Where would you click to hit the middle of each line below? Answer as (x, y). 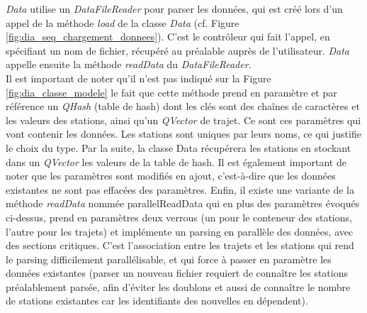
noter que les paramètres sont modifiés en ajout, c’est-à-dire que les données (171, 176)
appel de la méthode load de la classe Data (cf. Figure (123, 22)
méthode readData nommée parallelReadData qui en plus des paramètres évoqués (183, 203)
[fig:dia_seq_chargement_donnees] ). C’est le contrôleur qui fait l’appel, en (168, 37)
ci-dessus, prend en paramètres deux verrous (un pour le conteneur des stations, (179, 217)
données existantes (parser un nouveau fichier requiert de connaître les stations (177, 273)
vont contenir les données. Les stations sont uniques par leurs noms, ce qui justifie (183, 134)
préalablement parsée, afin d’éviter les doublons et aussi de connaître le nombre (178, 286)
